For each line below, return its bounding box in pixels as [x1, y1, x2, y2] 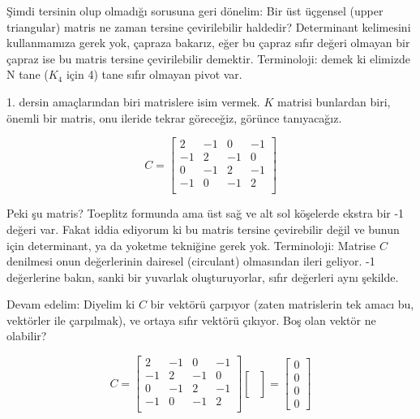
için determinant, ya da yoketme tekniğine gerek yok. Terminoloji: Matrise [6, 236, 376, 253]
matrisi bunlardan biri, [276, 93, 391, 110]
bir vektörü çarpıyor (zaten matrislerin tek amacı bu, [150, 296, 414, 313]
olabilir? [6, 327, 47, 344]
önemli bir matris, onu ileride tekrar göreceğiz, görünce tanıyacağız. [6, 109, 342, 126]
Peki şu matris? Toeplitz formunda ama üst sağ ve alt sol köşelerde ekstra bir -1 [6, 205, 405, 222]
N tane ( [6, 66, 49, 83]
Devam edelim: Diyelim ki [6, 296, 135, 313]
